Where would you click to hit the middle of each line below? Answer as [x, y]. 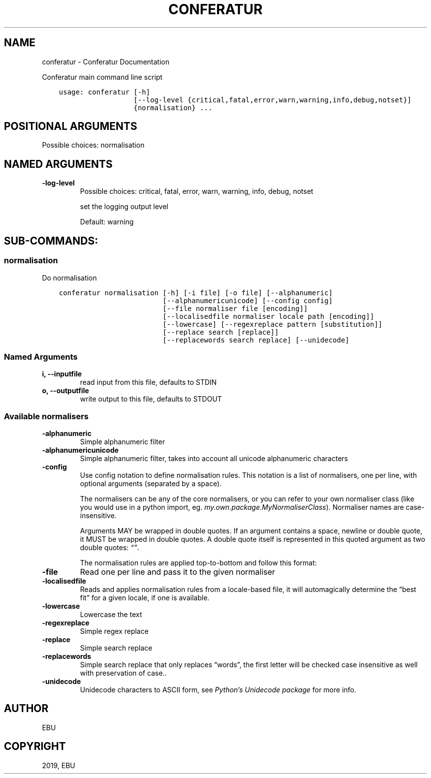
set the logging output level [124, 207]
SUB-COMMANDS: [51, 241]
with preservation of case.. [123, 673]
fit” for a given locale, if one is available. [145, 598]
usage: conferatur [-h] [105, 92]
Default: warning [107, 222]
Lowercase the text [111, 614]
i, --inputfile [62, 374]
